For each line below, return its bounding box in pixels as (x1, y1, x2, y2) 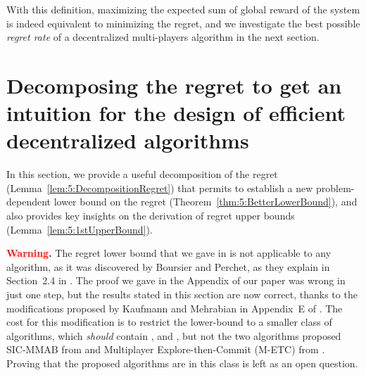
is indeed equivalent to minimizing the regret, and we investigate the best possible (6, 15, 360, 30)
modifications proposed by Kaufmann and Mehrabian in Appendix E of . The (6, 300, 343, 315)
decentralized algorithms (6, 126, 249, 155)
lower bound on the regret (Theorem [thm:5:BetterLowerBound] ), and (53, 194, 358, 209)
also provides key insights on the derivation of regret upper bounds (6, 208, 295, 223)
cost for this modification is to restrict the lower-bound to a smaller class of (6, 314, 332, 329)
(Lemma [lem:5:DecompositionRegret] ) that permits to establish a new (6, 180, 313, 195)
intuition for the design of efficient (6, 98, 346, 127)
